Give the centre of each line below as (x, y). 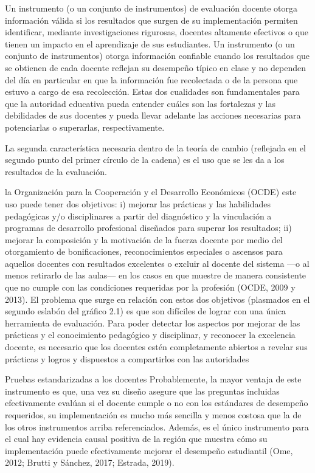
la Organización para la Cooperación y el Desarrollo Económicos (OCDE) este (151, 192)
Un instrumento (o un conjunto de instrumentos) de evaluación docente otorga (151, 8)
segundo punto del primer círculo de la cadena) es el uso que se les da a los (145, 160)
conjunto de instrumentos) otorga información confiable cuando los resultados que (157, 56)
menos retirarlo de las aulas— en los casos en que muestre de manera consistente (156, 275)
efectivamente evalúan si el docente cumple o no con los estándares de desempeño (157, 403)
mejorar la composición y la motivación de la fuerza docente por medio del (144, 239)
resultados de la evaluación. (56, 171)
